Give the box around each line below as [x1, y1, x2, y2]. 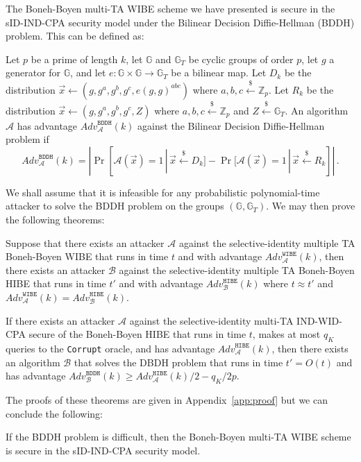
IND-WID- [296, 313, 342, 327]
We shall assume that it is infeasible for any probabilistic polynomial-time [6, 185, 320, 199]
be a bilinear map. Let [171, 65, 267, 80]
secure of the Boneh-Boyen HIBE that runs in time [28, 327, 246, 341]
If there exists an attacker [6, 313, 115, 327]
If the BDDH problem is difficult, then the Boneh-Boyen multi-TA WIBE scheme [6, 429, 351, 444]
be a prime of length [31, 51, 118, 66]
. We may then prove [266, 198, 355, 213]
